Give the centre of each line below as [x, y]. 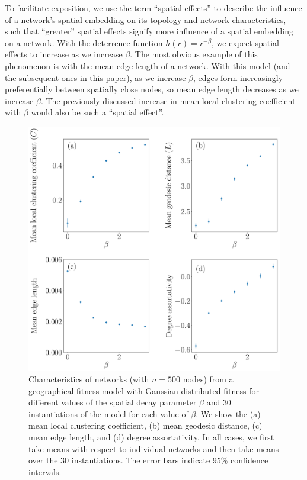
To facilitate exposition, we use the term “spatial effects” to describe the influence [153, 8]
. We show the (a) [228, 413]
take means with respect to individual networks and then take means [154, 448]
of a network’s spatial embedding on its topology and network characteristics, [145, 19]
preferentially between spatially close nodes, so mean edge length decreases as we [152, 89]
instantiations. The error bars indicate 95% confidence [170, 460]
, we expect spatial [246, 42]
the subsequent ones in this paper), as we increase [95, 77]
